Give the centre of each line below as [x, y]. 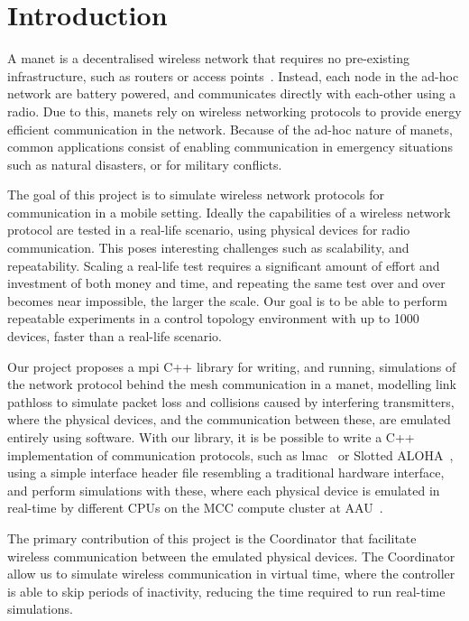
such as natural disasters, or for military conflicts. [145, 164]
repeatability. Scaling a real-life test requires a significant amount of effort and [224, 265]
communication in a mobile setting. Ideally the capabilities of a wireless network [229, 212]
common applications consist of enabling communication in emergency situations [230, 147]
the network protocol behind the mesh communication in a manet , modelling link [232, 384]
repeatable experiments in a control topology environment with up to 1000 [213, 318]
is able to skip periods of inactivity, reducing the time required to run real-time [226, 591]
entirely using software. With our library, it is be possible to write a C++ [211, 437]
